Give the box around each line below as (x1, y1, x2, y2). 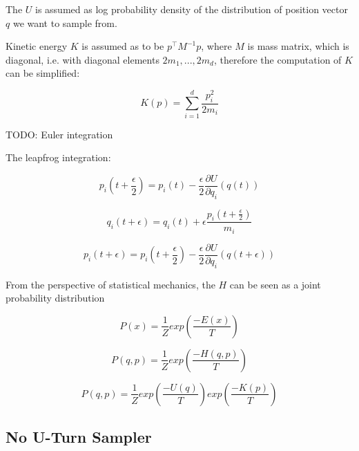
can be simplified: (6, 66, 80, 80)
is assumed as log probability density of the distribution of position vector (35, 2, 348, 16)
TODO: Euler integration (6, 127, 113, 141)
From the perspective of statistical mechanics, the (6, 277, 215, 291)
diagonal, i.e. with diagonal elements (6, 52, 159, 66)
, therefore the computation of (213, 52, 342, 66)
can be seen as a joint (229, 277, 321, 291)
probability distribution (6, 291, 105, 305)
